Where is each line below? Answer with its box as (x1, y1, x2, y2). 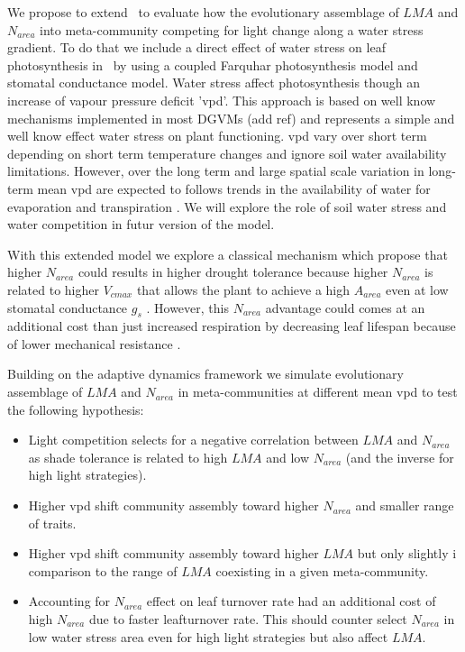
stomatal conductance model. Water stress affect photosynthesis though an (7, 73, 420, 92)
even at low (386, 280, 449, 298)
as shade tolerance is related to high (28, 447, 228, 466)
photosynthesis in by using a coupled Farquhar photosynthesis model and (7, 55, 418, 74)
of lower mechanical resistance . (7, 334, 181, 353)
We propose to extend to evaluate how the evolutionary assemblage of (7, 3, 399, 21)
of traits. (28, 513, 77, 532)
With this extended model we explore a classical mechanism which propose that (7, 244, 448, 263)
